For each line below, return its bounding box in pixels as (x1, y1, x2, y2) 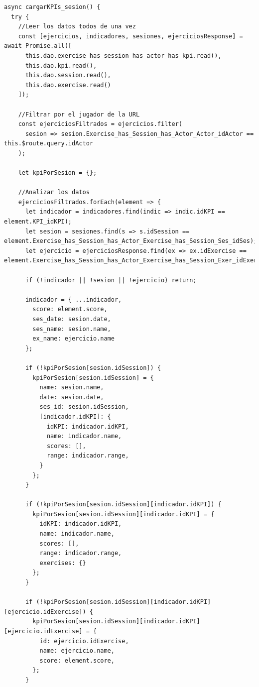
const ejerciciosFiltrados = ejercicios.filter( (18, 120, 182, 128)
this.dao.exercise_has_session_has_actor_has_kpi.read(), (25, 52, 222, 59)
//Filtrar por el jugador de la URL (18, 111, 140, 118)
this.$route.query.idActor (4, 140, 93, 147)
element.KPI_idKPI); (4, 218, 72, 226)
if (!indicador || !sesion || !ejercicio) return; (25, 276, 197, 284)
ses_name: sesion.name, (32, 325, 111, 333)
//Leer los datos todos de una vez (18, 23, 136, 30)
